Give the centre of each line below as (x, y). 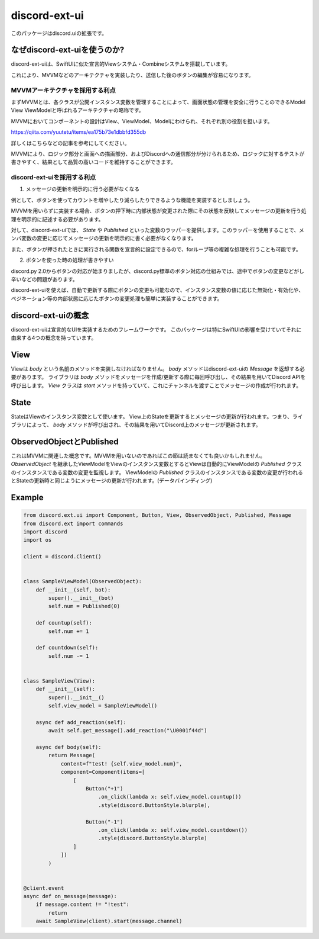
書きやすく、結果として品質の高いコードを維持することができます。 (94, 162)
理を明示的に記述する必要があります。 (57, 219)
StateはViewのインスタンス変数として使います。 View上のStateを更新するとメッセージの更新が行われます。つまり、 (152, 416)
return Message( (72, 755)
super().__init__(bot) (81, 598)
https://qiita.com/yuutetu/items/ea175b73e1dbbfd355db (79, 132)
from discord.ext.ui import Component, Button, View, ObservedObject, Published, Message (157, 515)
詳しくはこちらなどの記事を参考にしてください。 (70, 143)
